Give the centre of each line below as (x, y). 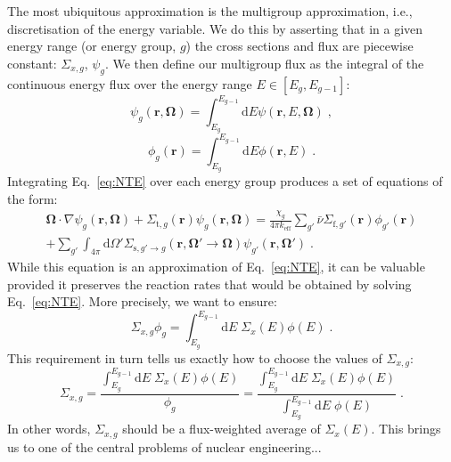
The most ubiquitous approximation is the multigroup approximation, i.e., (210, 11)
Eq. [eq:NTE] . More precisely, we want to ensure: (142, 301)
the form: (33, 198)
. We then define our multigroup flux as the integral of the (264, 63)
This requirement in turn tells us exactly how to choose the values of (195, 357)
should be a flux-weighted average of (221, 429)
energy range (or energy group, (92, 46)
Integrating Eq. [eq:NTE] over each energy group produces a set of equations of (225, 180)
